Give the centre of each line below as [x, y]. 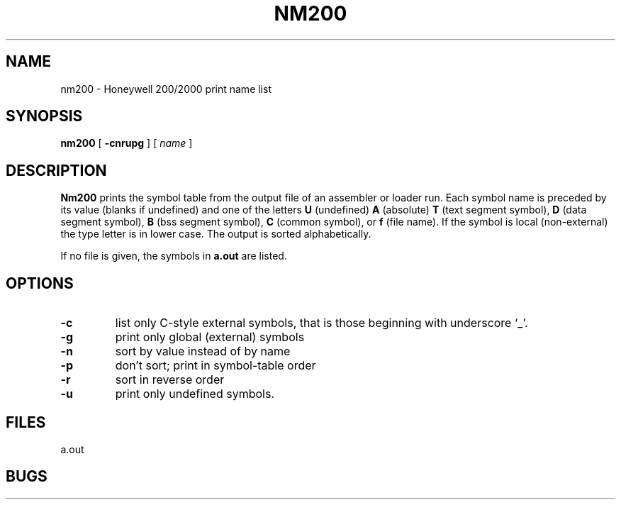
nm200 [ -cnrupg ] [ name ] [127, 143]
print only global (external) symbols [210, 337]
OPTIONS [40, 283]
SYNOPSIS [44, 116]
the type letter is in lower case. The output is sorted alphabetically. [216, 234]
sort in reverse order [170, 380]
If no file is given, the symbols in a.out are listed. [174, 256]
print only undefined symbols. [195, 394]
